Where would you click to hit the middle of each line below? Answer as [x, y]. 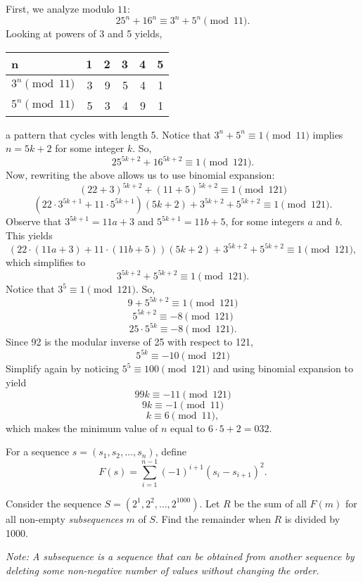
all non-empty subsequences [64, 518]
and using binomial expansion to [283, 368]
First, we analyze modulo [60, 8]
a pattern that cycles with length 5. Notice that [108, 134]
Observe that [34, 221]
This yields [29, 235]
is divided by [312, 518]
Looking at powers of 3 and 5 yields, [84, 33]
